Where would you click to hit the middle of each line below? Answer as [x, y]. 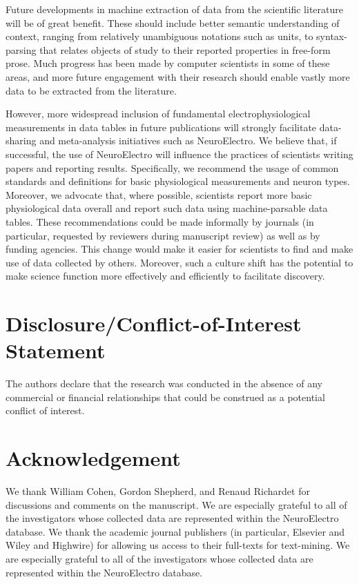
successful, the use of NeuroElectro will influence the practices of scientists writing [179, 154]
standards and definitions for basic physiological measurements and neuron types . [178, 181]
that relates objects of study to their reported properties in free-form [185, 49]
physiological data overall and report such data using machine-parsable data [167, 208]
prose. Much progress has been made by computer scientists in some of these [168, 63]
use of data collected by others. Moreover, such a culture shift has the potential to [179, 262]
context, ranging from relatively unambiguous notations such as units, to [159, 36]
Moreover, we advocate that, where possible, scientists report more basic [159, 194]
